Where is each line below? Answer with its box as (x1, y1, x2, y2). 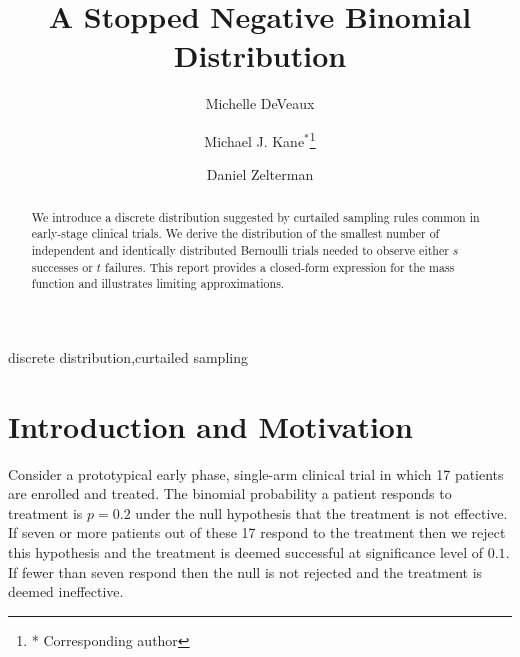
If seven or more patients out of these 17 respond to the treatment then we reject (8, 522, 506, 543)
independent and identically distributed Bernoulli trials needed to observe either (31, 241, 449, 258)
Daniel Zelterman (206, 164, 314, 185)
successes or (31, 258, 93, 275)
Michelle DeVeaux (205, 93, 315, 114)
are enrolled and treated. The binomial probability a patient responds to (8, 483, 452, 504)
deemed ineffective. (8, 581, 124, 602)
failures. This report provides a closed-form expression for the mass (105, 258, 455, 275)
